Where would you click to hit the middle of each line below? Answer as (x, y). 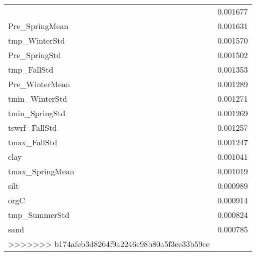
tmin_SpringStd (37, 113)
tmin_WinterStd (38, 98)
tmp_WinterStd (37, 40)
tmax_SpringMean (41, 171)
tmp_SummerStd (39, 215)
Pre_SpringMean (38, 26)
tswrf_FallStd (33, 127)
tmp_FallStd (31, 69)
